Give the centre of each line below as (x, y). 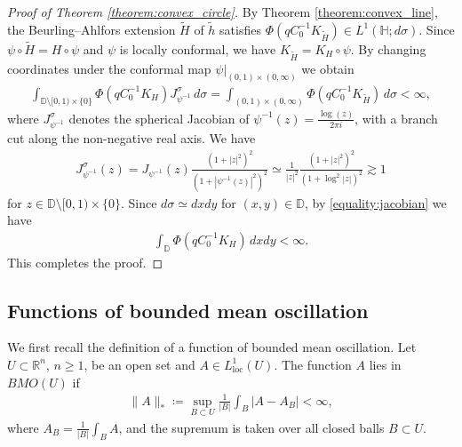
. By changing (388, 49)
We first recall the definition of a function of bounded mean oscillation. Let (212, 347)
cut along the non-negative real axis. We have (131, 138)
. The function (313, 364)
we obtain (328, 68)
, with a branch (396, 118)
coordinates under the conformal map (109, 68)
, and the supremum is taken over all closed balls (251, 427)
